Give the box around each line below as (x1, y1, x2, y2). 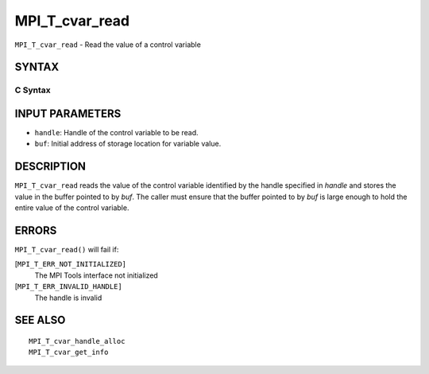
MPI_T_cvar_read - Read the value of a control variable (14, 40, 202, 49)
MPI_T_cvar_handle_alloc (29, 337, 126, 345)
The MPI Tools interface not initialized (34, 271, 158, 280)
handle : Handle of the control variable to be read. (34, 128, 199, 138)
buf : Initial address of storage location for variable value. (34, 139, 222, 149)
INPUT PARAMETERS (14, 107, 122, 120)
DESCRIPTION (14, 160, 87, 173)
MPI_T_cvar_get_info (29, 348, 109, 357)
